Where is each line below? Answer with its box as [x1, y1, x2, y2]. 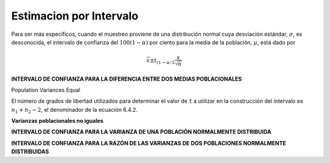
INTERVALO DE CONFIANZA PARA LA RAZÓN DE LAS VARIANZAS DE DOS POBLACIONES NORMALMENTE [11, 139, 287, 147]
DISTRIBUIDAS [11, 148, 49, 155]
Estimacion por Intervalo [11, 9, 139, 23]
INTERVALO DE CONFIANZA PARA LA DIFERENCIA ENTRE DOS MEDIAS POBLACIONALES [11, 75, 242, 82]
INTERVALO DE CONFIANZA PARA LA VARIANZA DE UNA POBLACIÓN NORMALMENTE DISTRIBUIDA [11, 128, 271, 136]
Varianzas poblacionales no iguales [11, 117, 104, 125]
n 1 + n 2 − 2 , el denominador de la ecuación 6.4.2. [11, 106, 137, 115]
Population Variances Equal [11, 86, 81, 94]
